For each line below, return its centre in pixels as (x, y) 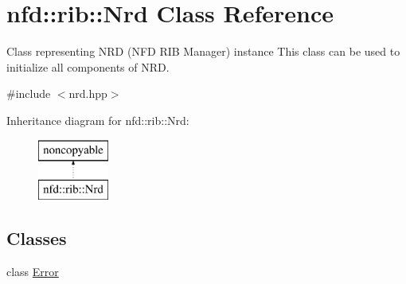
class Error (33, 271)
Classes (37, 238)
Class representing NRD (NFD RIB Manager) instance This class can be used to (203, 51)
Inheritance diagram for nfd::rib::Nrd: (98, 120)
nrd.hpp (88, 93)
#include (29, 93)
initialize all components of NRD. (88, 66)
